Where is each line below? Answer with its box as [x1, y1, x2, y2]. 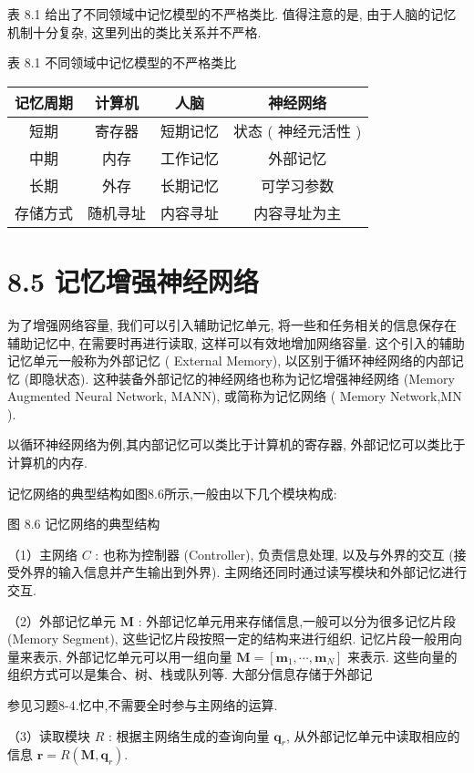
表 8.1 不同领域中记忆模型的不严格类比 [7, 53, 237, 72]
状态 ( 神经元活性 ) [233, 119, 362, 141]
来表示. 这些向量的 [347, 646, 458, 665]
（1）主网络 [7, 544, 77, 563]
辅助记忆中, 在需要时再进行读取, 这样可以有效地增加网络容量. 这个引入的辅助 [7, 333, 465, 352]
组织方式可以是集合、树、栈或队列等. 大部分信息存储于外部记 [7, 665, 373, 684]
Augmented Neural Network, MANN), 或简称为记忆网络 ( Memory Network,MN [7, 386, 462, 406]
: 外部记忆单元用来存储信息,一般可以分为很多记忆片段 [138, 611, 457, 630]
